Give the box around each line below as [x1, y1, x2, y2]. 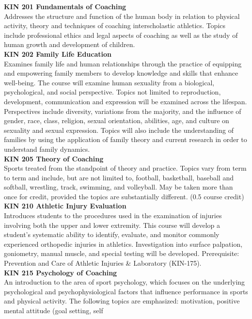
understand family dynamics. [4, 144, 90, 154]
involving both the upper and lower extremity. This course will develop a [4, 220, 220, 230]
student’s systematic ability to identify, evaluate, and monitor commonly [4, 229, 220, 239]
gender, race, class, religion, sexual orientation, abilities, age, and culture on [4, 115, 229, 126]
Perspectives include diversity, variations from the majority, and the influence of [4, 106, 241, 116]
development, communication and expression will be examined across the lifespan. [4, 96, 247, 106]
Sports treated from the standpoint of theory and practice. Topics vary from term [4, 163, 247, 173]
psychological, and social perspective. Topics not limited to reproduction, [4, 87, 221, 97]
